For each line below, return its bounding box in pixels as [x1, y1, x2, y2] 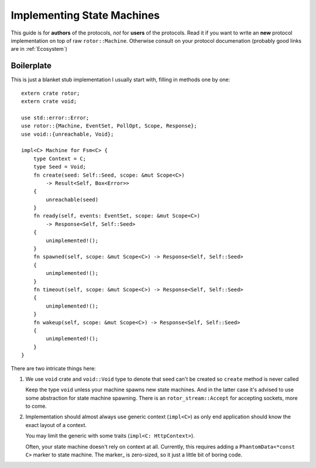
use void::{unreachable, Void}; [21, 130, 114, 137]
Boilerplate [11, 61, 52, 71]
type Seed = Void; [33, 164, 87, 170]
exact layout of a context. [25, 421, 87, 428]
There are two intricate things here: [11, 364, 96, 371]
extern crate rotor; [21, 90, 80, 97]
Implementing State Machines [11, 9, 160, 22]
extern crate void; [21, 98, 77, 105]
